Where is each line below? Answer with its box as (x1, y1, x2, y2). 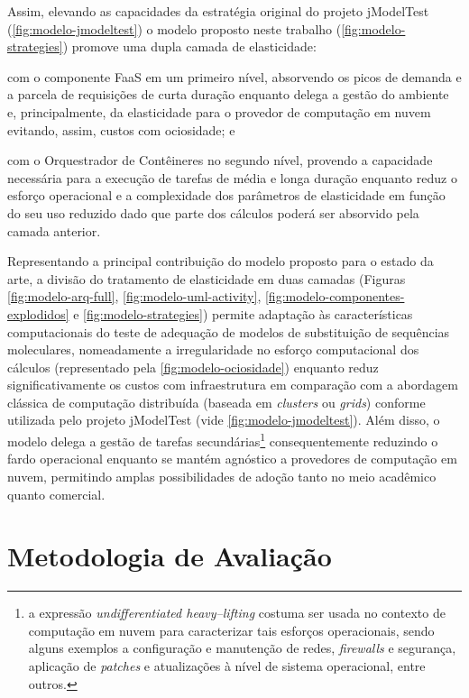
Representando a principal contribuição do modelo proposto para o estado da (7, 252, 434, 271)
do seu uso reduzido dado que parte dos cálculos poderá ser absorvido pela (7, 203, 419, 222)
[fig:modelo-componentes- (264, 287, 405, 306)
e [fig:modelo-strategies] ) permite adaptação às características (73, 304, 413, 323)
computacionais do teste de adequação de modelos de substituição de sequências (7, 322, 450, 341)
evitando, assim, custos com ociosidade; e (7, 120, 235, 139)
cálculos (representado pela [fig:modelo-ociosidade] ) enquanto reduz (7, 357, 379, 376)
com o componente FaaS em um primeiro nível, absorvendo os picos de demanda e (7, 67, 462, 86)
